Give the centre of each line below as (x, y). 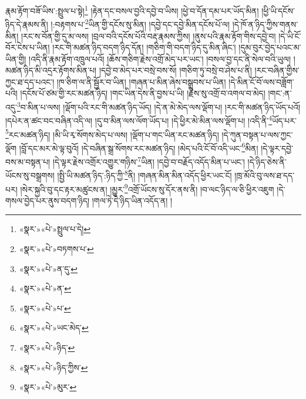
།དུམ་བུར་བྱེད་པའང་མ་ (270, 47)
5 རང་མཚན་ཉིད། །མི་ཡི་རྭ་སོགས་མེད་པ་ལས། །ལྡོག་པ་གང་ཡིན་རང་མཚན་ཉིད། (112, 133)
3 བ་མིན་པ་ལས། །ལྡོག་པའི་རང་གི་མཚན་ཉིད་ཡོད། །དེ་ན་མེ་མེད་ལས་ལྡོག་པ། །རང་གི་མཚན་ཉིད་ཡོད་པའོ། (159, 106)
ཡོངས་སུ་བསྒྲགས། (30, 175)
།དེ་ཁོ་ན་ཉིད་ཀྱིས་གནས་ (265, 24)
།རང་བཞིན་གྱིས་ (277, 70)
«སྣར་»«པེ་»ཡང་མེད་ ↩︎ (54, 328)
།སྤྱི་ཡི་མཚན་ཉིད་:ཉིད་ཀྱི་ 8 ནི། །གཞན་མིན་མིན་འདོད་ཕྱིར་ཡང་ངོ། (144, 174)
